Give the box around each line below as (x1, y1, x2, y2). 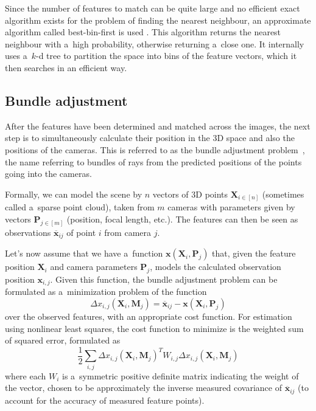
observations (5, 226, 51, 238)
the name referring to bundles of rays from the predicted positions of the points (5, 155, 302, 168)
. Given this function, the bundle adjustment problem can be (50, 272, 278, 285)
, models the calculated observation (150, 260, 281, 273)
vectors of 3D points (152, 187, 228, 200)
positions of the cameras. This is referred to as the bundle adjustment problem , (5, 143, 305, 156)
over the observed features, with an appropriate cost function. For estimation (5, 310, 292, 322)
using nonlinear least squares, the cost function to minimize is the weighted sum (5, 322, 304, 334)
